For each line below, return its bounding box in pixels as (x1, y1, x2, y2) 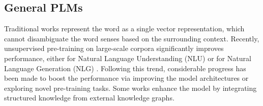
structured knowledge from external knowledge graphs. (4, 92, 174, 103)
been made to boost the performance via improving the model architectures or (4, 73, 249, 83)
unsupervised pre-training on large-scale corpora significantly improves (4, 43, 224, 54)
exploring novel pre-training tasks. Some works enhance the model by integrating (4, 82, 257, 93)
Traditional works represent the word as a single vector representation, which (4, 23, 245, 34)
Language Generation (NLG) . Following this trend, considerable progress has (4, 63, 246, 73)
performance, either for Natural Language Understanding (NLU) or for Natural (4, 52, 251, 63)
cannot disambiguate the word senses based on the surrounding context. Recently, (4, 33, 259, 43)
